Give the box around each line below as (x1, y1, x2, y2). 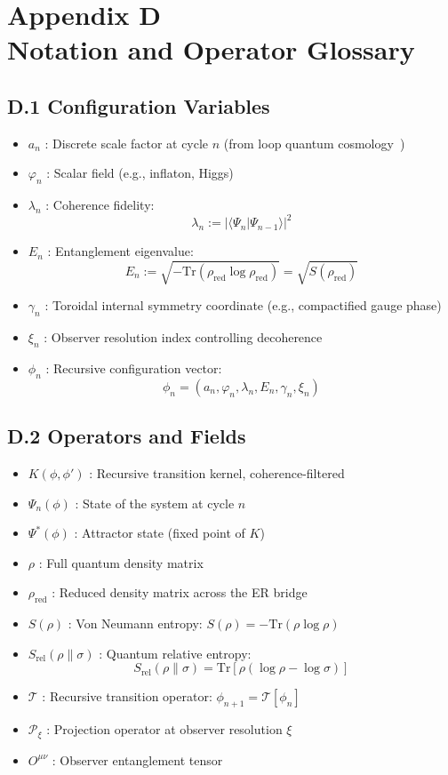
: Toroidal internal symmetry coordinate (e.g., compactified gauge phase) (44, 296, 442, 315)
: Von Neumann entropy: (68, 614, 203, 633)
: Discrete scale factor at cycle (44, 133, 209, 152)
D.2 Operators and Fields (7, 422, 246, 450)
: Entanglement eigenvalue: (47, 242, 194, 260)
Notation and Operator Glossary (7, 31, 415, 68)
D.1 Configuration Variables (7, 92, 270, 119)
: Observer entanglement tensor (52, 750, 223, 769)
